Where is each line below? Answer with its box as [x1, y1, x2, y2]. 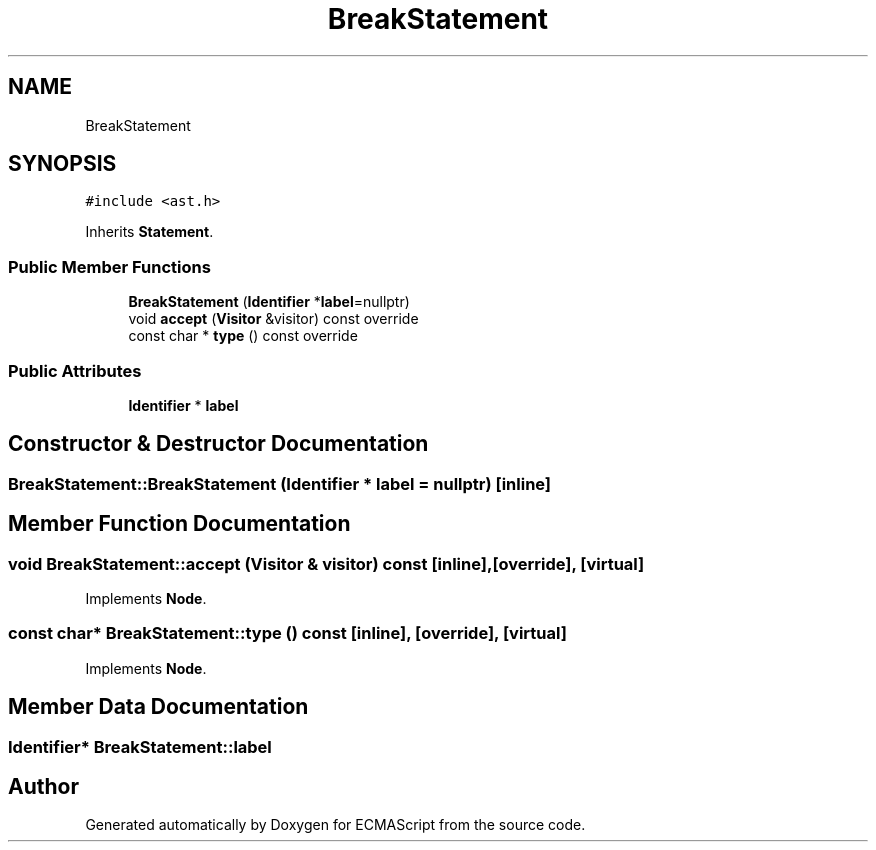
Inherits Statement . [85, 223, 214, 241]
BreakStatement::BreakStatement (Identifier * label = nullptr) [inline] [8, 473, 552, 494]
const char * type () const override [128, 327, 358, 345]
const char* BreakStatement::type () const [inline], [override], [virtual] [8, 623, 567, 644]
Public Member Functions [8, 256, 211, 277]
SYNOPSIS [8, 151, 117, 177]
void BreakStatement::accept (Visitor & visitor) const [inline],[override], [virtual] [8, 553, 645, 574]
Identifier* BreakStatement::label [8, 736, 272, 757]
